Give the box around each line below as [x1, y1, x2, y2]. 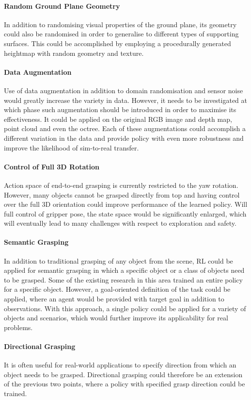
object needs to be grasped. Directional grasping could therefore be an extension [4, 369, 243, 379]
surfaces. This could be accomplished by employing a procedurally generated [4, 38, 231, 48]
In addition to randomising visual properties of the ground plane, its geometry [4, 19, 237, 29]
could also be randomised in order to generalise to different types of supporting [4, 29, 239, 39]
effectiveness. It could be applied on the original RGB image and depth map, [4, 114, 232, 124]
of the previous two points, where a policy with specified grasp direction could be [4, 379, 245, 389]
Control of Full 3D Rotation [4, 161, 100, 171]
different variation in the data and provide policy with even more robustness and [4, 133, 244, 143]
